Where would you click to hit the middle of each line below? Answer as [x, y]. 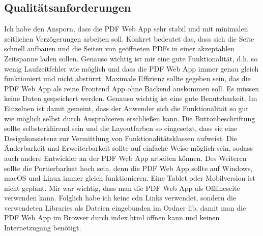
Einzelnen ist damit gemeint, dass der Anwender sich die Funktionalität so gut [126, 108]
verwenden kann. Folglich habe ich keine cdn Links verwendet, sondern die [120, 198]
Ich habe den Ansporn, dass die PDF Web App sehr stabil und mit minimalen [126, 29]
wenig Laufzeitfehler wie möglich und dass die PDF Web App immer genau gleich [131, 68]
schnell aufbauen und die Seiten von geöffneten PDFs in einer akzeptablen [120, 48]
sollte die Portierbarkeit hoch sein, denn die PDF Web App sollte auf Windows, [128, 168]
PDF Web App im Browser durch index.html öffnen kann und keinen [112, 217]
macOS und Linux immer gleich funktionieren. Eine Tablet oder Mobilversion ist [130, 178]
